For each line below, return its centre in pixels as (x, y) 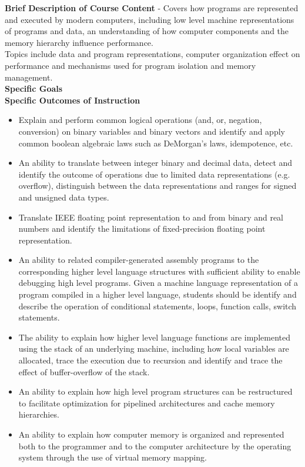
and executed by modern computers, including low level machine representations (150, 19)
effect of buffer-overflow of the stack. (84, 371)
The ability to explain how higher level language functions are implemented (154, 337)
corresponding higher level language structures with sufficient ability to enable (159, 271)
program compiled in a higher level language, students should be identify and (157, 294)
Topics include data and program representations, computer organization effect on (152, 54)
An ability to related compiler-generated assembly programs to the (139, 260)
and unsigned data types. (64, 197)
